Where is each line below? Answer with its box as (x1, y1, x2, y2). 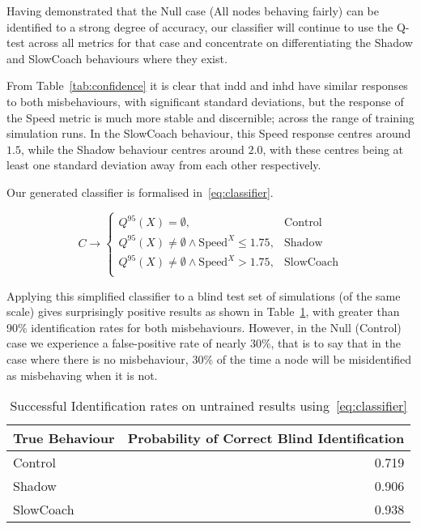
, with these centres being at (262, 140, 404, 157)
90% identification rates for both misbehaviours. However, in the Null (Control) (6, 318, 402, 335)
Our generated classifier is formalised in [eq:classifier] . (6, 183, 274, 200)
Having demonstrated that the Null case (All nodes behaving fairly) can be (6, 2, 379, 19)
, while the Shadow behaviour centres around (20, 140, 245, 157)
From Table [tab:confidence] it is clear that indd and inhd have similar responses (6, 77, 408, 94)
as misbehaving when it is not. (6, 366, 158, 383)
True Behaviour (13, 429, 115, 448)
